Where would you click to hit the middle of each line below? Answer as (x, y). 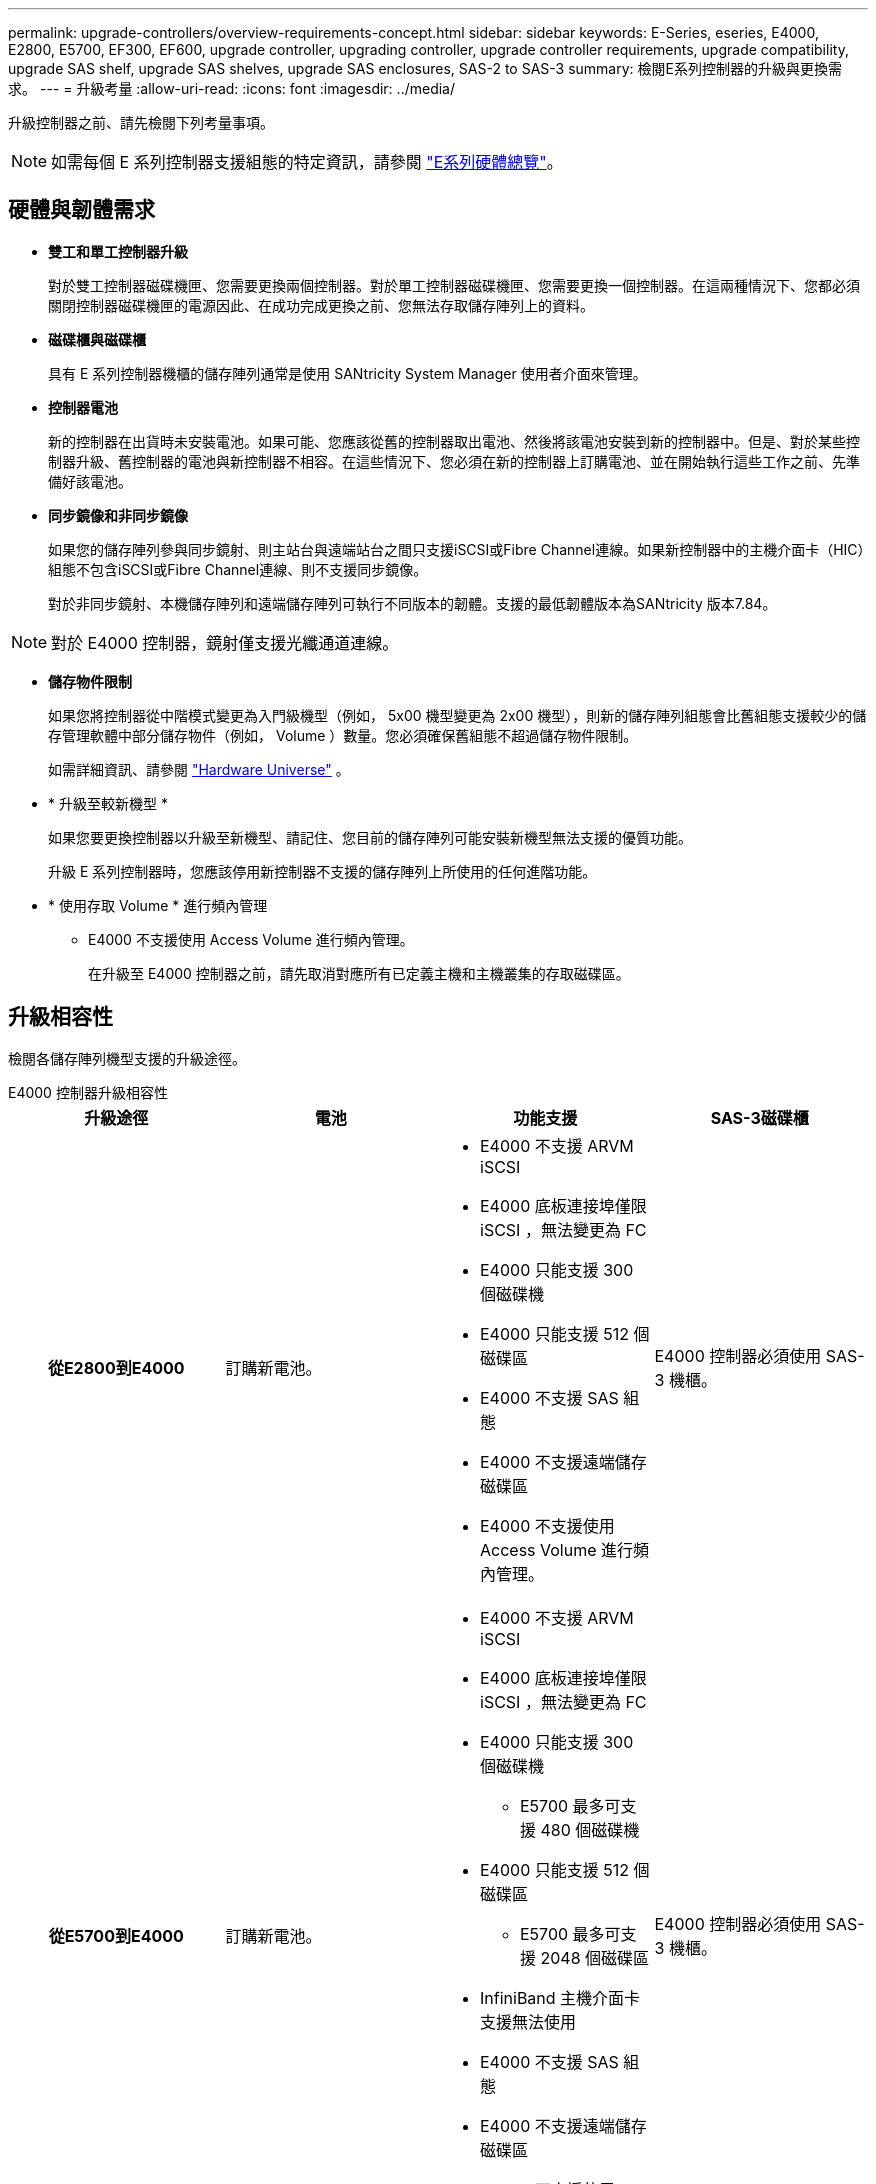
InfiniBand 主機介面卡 (560, 1997)
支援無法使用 (528, 2021)
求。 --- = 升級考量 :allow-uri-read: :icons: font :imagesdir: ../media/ (232, 88)
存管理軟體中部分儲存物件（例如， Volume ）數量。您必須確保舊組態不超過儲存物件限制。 (343, 735)
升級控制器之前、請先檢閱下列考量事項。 (141, 122)
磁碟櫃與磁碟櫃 (97, 339)
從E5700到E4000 (116, 1935)
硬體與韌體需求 (81, 210)
